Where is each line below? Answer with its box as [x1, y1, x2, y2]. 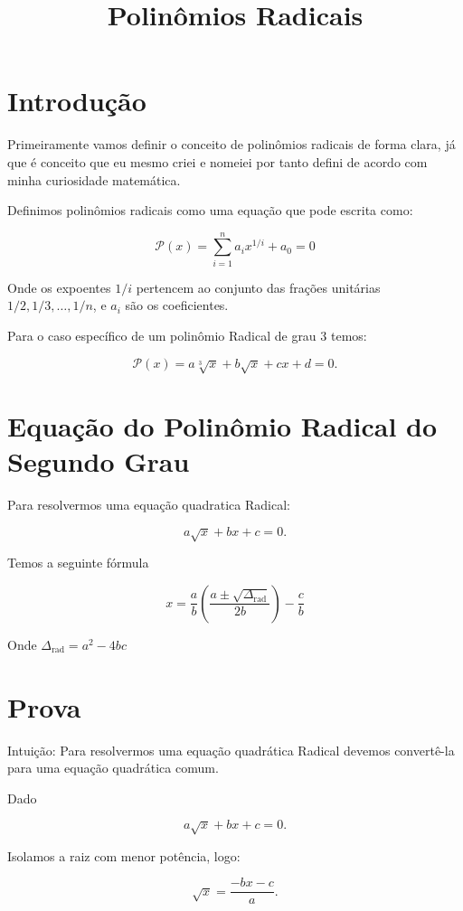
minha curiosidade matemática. [7, 170, 181, 189]
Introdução [7, 82, 146, 119]
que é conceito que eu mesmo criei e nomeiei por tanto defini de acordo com [7, 152, 428, 171]
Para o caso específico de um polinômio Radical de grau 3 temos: [7, 326, 367, 344]
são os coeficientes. [125, 296, 229, 315]
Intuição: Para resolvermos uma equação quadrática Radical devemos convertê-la [7, 740, 455, 759]
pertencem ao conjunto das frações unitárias [136, 277, 381, 296]
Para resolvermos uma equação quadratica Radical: [7, 495, 290, 514]
